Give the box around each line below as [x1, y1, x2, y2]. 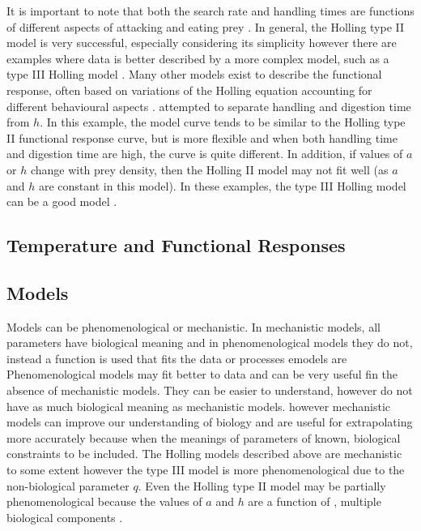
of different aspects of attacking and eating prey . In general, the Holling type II [6, 18, 405, 35]
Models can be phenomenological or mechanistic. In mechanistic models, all [6, 318, 381, 335]
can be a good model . [6, 193, 117, 210]
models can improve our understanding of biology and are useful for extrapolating [6, 413, 413, 430]
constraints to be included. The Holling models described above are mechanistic [6, 445, 402, 462]
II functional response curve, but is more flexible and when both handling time [6, 129, 398, 146]
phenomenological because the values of [6, 493, 202, 510]
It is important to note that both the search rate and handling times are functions [6, 2, 415, 19]
